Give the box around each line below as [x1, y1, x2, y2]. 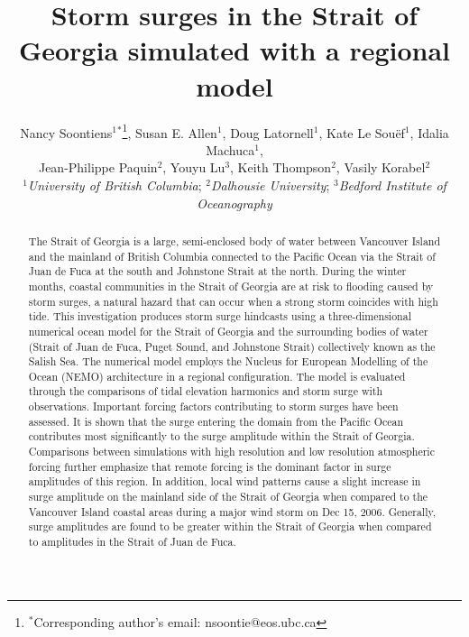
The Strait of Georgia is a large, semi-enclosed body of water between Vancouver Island [28, 233, 441, 248]
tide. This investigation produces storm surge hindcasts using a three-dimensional [28, 309, 411, 324]
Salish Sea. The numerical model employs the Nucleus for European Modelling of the [28, 354, 428, 369]
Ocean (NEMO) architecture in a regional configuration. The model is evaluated [28, 368, 406, 383]
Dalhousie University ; [210, 175, 330, 194]
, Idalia [409, 123, 449, 142]
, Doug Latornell [222, 123, 314, 142]
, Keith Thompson [230, 158, 332, 177]
